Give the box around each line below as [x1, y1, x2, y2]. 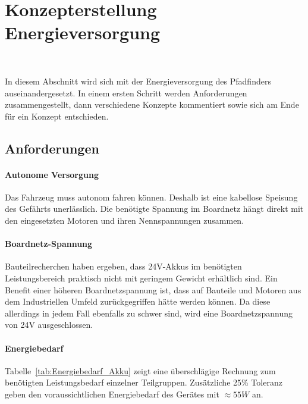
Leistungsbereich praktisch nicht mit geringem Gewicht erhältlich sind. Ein [5, 272, 278, 284]
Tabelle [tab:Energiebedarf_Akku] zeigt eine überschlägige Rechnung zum [5, 364, 276, 377]
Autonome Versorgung [5, 168, 99, 180]
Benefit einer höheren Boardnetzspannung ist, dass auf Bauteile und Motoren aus [5, 283, 301, 296]
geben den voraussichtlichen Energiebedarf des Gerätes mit [5, 387, 219, 400]
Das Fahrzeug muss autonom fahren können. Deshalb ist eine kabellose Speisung [5, 190, 298, 203]
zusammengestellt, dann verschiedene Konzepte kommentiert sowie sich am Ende [5, 98, 299, 111]
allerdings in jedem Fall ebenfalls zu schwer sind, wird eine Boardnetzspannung [5, 306, 293, 319]
